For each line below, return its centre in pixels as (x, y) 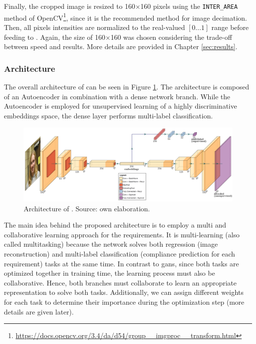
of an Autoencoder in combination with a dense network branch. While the (117, 96)
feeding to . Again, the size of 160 (55, 37)
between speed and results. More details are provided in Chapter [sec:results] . (121, 46)
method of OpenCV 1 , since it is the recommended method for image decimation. (126, 17)
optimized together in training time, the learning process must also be (110, 273)
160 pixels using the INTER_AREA (189, 6)
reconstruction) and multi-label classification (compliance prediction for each (120, 253)
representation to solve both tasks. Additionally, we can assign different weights (124, 292)
